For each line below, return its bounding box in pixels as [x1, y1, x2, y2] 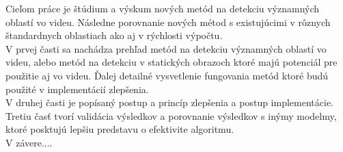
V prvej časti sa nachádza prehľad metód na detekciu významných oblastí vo [5, 41, 327, 55]
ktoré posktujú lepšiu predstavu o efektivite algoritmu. [5, 122, 234, 136]
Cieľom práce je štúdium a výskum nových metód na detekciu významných [5, 1, 320, 15]
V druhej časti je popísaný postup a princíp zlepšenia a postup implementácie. [5, 95, 333, 110]
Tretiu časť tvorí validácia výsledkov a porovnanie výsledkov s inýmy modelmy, [5, 108, 337, 123]
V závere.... [5, 135, 53, 149]
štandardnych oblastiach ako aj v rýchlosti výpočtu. [5, 28, 223, 42]
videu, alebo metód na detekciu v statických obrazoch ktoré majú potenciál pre [5, 55, 338, 69]
